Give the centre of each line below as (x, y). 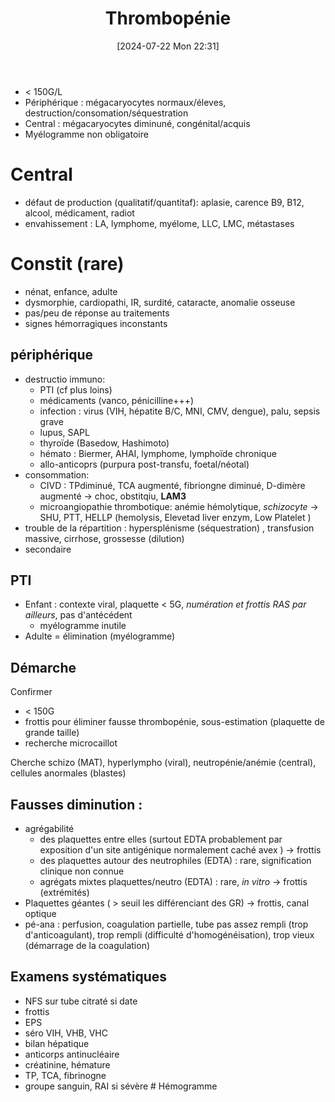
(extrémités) (64, 893)
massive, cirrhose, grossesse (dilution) (104, 538)
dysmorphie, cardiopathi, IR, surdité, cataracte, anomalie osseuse (160, 302)
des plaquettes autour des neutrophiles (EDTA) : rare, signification (175, 861)
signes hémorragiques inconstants (96, 323)
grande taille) (52, 733)
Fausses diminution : (76, 804)
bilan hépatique (57, 1043)
